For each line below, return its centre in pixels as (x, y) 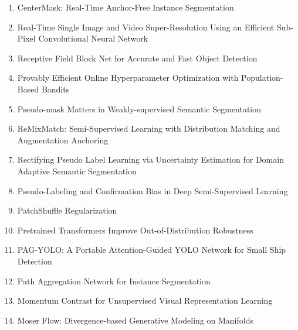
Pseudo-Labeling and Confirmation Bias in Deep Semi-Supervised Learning (153, 190)
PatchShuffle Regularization (67, 210)
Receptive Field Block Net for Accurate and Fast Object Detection (137, 58)
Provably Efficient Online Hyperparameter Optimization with (128, 78)
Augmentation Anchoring (63, 140)
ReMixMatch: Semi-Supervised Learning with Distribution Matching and (149, 128)
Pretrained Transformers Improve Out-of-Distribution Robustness (135, 230)
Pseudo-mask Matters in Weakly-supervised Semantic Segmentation (139, 109)
